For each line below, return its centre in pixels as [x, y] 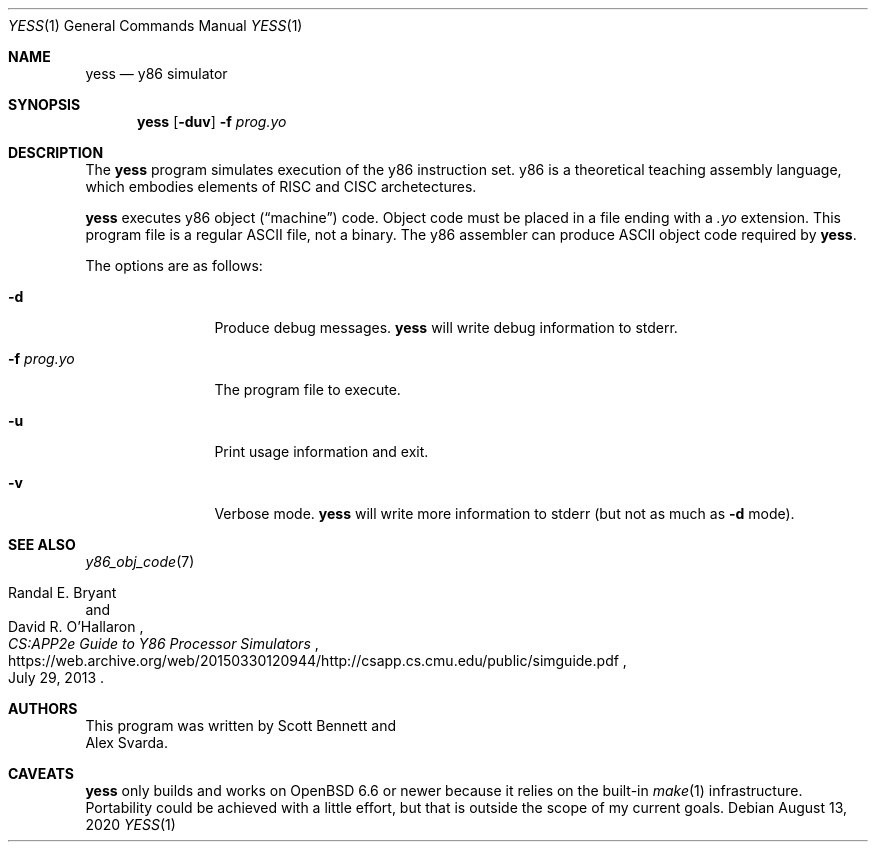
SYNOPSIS [44, 104]
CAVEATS [41, 773]
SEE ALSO [42, 544]
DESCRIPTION [56, 152]
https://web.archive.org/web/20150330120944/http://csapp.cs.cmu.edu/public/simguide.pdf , [317, 660]
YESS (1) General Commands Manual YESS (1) [155, 25]
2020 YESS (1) [130, 824]
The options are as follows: [174, 265]
